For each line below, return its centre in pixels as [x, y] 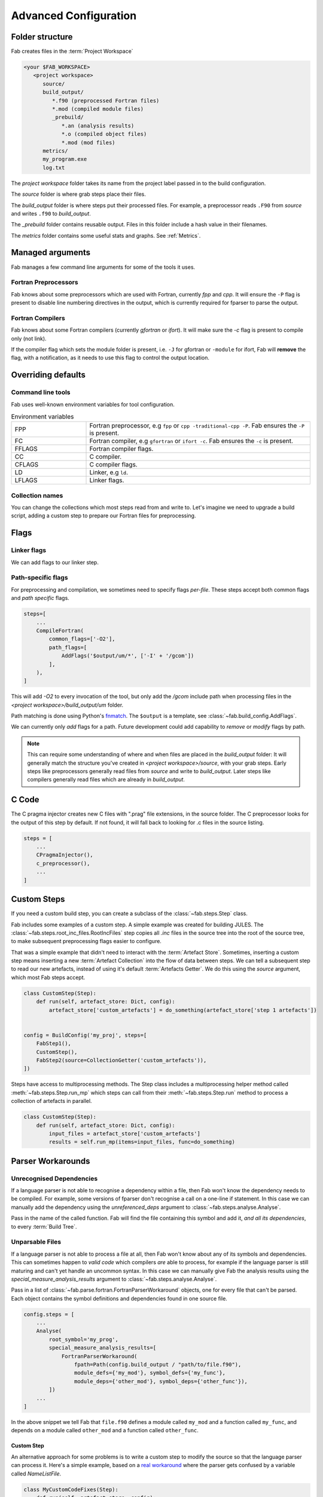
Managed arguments [51, 252]
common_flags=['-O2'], [82, 639]
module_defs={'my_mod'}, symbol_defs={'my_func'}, [150, 1373]
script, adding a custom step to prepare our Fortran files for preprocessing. [103, 516]
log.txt [54, 167]
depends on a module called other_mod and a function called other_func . [105, 1431]
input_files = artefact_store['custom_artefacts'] [124, 1134]
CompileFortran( [60, 631]
